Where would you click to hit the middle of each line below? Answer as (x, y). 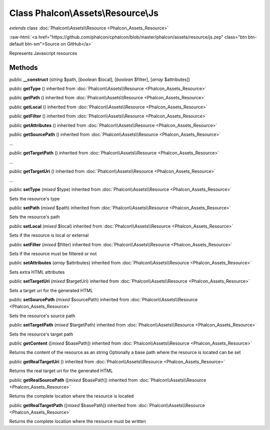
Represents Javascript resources (43, 53)
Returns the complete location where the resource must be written (77, 422)
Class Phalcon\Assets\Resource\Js (84, 13)
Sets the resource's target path (41, 334)
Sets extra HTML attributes (37, 272)
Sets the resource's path (34, 217)
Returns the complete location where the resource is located (71, 396)
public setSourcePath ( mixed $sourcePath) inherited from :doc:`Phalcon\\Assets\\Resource (103, 299)
